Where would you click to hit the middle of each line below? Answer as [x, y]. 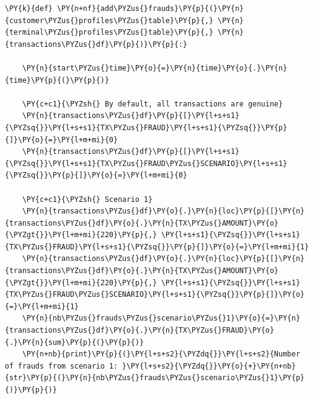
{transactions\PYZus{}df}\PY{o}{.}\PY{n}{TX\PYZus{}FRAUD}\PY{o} [140, 331]
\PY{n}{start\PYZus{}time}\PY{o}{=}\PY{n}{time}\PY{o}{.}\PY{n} [155, 68]
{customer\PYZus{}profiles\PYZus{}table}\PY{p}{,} [109, 20]
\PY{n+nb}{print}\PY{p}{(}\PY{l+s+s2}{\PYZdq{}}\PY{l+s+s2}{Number [161, 354]
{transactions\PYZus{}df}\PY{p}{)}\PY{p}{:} [96, 44]
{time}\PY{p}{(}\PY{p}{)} [57, 80]
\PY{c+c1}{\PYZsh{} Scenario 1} [87, 199]
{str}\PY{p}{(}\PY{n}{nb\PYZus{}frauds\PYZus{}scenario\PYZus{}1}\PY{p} [155, 378]
